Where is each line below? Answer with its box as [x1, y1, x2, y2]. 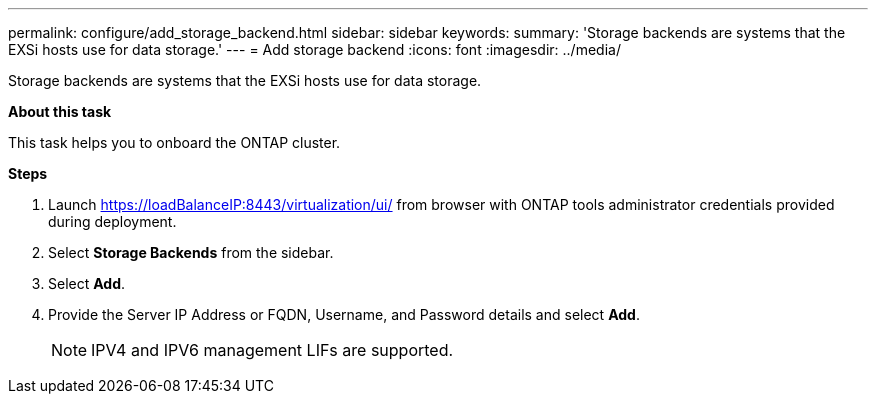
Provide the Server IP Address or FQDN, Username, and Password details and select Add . [48, 306, 640, 323]
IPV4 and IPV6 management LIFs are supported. [91, 340, 454, 360]
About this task [8, 103, 112, 120]
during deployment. [48, 213, 177, 230]
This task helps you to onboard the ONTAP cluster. [8, 134, 341, 151]
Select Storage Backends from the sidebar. [48, 244, 334, 261]
